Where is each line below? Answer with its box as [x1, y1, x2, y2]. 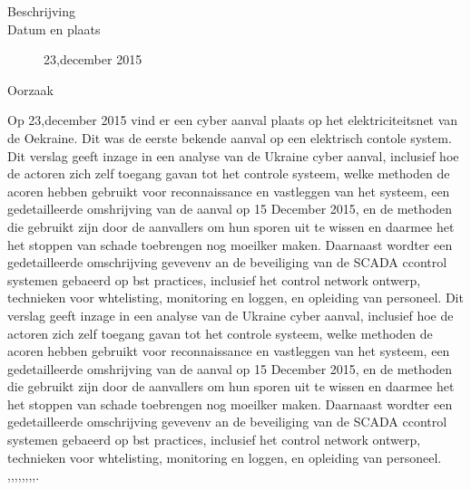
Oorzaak [7, 80, 54, 99]
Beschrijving [7, 2, 75, 20]
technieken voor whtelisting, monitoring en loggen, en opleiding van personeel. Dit [7, 288, 464, 307]
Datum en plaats [7, 19, 101, 38]
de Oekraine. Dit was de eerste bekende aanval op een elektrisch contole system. [7, 128, 452, 147]
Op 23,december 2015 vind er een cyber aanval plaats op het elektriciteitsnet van [7, 110, 458, 130]
